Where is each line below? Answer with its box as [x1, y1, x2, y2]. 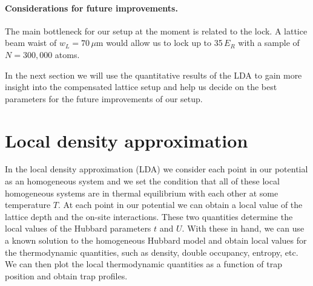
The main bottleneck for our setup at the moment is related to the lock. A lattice [5, 24, 308, 37]
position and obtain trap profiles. [5, 269, 128, 282]
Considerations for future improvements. [5, 1, 178, 14]
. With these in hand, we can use [182, 222, 305, 235]
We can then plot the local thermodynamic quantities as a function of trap [5, 258, 282, 270]
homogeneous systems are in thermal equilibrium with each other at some [5, 186, 278, 199]
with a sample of [238, 36, 300, 49]
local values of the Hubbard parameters [5, 222, 151, 235]
